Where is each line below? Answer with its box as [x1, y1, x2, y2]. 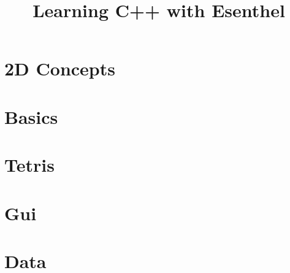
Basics [4, 104, 58, 129]
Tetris [4, 152, 55, 177]
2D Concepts [4, 56, 115, 81]
